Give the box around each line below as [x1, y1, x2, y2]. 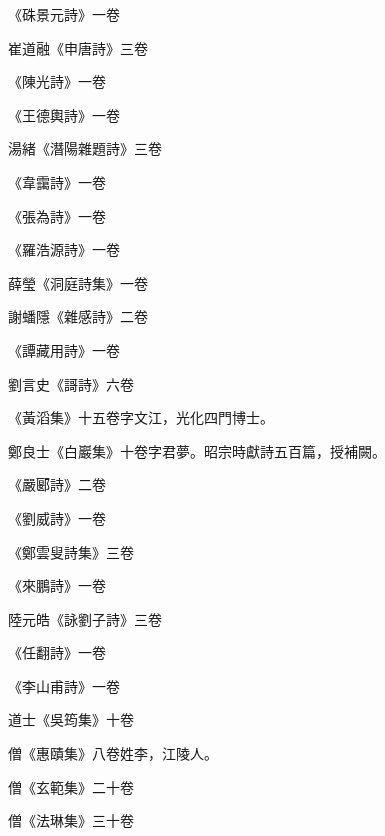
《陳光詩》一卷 [8, 71, 106, 92]
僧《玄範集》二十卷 [8, 776, 134, 797]
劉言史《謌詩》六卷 [8, 373, 134, 394]
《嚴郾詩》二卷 [8, 474, 106, 495]
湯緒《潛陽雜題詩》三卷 [8, 138, 162, 159]
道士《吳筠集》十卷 [8, 709, 134, 730]
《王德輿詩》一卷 [8, 104, 120, 125]
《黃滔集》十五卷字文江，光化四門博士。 [8, 407, 274, 428]
